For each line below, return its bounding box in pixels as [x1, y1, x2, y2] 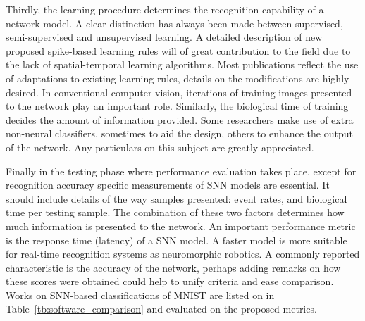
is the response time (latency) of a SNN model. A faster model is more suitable [6, 232, 347, 247]
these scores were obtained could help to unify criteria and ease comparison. [6, 274, 334, 289]
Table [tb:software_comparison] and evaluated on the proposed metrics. [6, 301, 317, 316]
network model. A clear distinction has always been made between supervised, [6, 15, 343, 30]
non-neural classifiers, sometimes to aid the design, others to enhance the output [6, 126, 353, 141]
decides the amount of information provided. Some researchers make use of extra [6, 112, 354, 127]
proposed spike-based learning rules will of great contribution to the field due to [6, 43, 351, 58]
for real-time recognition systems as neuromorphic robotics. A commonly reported [6, 246, 360, 261]
